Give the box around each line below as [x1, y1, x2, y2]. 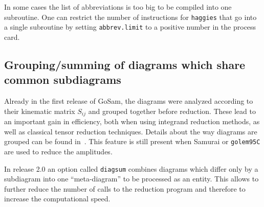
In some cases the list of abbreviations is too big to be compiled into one [4, 2, 232, 12]
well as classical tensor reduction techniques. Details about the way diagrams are [4, 126, 257, 136]
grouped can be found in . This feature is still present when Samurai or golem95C [4, 136, 260, 147]
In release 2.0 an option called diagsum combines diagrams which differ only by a [4, 163, 258, 174]
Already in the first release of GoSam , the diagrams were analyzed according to [4, 96, 253, 106]
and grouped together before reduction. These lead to [88, 105, 256, 116]
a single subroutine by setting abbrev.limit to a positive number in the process [4, 21, 256, 32]
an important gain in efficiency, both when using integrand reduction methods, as [4, 116, 260, 127]
